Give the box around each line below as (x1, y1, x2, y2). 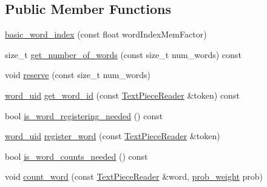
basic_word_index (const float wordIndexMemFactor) (5, 28, 207, 41)
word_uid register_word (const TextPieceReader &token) (5, 130, 220, 142)
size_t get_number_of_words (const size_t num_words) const (5, 48, 242, 61)
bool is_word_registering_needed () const (5, 109, 163, 122)
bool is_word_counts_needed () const (5, 149, 148, 162)
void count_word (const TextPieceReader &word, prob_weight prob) (5, 170, 263, 183)
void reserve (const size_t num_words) (5, 68, 150, 81)
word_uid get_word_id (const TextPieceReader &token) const (5, 88, 240, 101)
